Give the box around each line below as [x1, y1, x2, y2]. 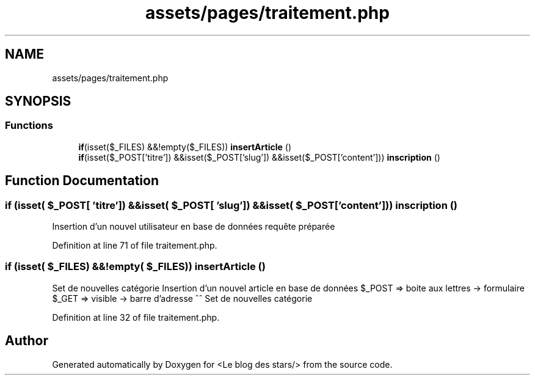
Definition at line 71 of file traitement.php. [52, 240, 217, 251]
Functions [5, 119, 53, 132]
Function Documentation [5, 173, 159, 189]
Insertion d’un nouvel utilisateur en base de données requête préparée [52, 221, 335, 232]
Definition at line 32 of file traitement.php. [52, 312, 220, 323]
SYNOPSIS [5, 93, 71, 109]
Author [5, 333, 48, 349]
